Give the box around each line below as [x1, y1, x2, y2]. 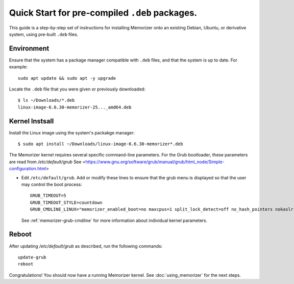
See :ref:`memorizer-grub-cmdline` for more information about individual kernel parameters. [21, 218, 208, 223]
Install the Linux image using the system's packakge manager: [9, 130, 135, 135]
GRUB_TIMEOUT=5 [30, 193, 67, 198]
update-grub [18, 254, 47, 260]
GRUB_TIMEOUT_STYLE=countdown [30, 199, 103, 205]
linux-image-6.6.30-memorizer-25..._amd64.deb [18, 104, 132, 110]
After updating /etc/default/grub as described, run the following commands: [9, 243, 163, 249]
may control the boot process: [21, 181, 82, 188]
